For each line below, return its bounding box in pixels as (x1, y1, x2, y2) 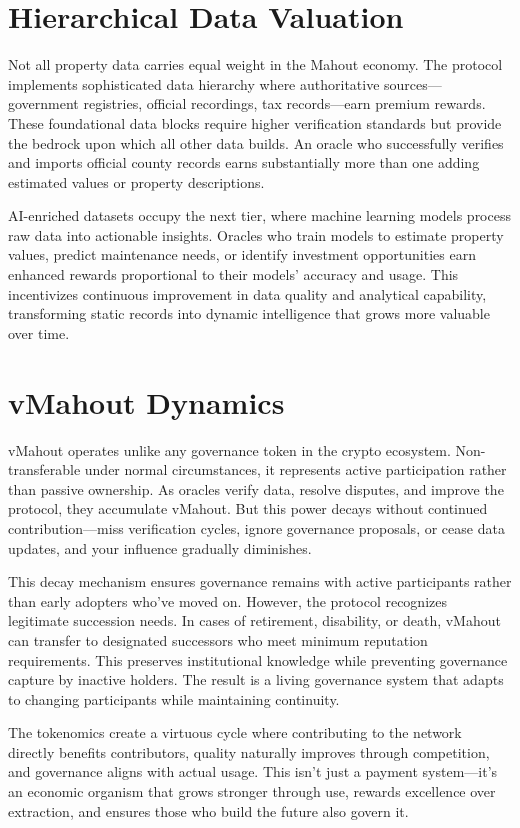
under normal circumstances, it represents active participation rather (84, 459, 507, 480)
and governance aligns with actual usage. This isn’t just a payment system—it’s (8, 761, 498, 782)
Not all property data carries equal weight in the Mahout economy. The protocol (8, 54, 503, 75)
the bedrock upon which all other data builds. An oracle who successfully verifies (8, 132, 504, 153)
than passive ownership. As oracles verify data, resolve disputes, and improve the (8, 478, 504, 499)
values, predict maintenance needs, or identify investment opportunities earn (8, 244, 476, 265)
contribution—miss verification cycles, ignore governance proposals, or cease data (8, 517, 505, 538)
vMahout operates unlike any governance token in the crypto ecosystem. (8, 439, 451, 460)
